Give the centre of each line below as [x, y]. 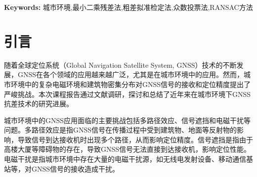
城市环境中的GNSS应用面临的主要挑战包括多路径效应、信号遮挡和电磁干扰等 [128, 120]
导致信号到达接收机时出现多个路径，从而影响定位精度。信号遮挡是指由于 [135, 139]
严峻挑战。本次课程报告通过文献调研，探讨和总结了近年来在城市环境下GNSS [128, 94]
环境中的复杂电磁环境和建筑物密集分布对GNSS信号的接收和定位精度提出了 [131, 84]
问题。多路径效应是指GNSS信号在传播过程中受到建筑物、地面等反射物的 [121, 130]
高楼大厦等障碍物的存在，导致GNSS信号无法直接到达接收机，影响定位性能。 [128, 149]
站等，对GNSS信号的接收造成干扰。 [62, 168]
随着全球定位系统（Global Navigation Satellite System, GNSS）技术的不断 [120, 65]
